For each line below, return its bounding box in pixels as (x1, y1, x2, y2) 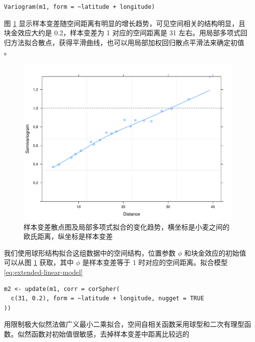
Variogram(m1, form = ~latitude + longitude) (4, 3, 155, 10)
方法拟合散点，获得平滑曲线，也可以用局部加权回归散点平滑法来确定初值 (10, 37, 244, 47)
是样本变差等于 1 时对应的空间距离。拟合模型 (82, 257, 228, 267)
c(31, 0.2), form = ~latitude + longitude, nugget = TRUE (11, 295, 204, 302)
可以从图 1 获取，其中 (4, 257, 74, 267)
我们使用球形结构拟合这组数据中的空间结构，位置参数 (4, 247, 176, 258)
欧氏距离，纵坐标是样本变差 (24, 231, 113, 241)
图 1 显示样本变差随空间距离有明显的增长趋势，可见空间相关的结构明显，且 (4, 18, 246, 28)
